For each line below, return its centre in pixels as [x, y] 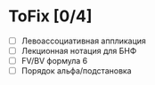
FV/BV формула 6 [54, 61]
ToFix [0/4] [50, 16]
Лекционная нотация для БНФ [79, 51]
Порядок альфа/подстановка [76, 71]
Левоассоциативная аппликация [83, 41]
